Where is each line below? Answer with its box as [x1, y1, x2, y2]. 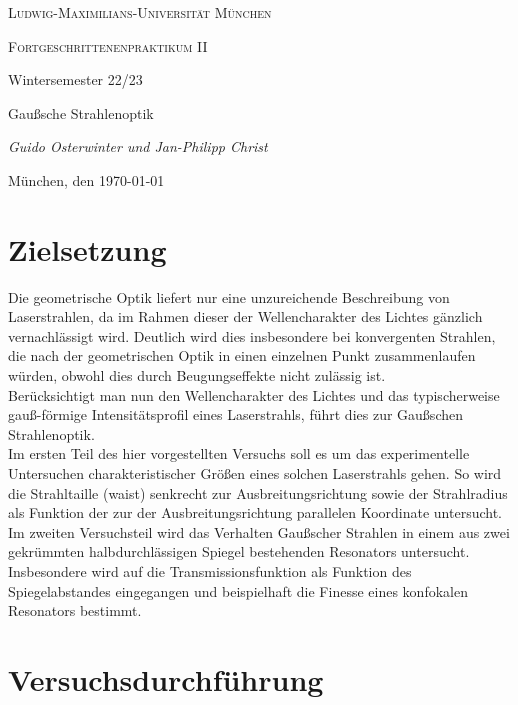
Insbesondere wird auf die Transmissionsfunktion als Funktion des [8, 561, 412, 581]
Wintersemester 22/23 [8, 69, 143, 90]
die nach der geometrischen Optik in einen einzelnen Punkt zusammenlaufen [8, 345, 476, 366]
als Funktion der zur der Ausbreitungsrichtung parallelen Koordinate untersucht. [8, 502, 503, 523]
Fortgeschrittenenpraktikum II [8, 35, 208, 56]
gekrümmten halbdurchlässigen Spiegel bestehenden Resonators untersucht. [8, 541, 470, 562]
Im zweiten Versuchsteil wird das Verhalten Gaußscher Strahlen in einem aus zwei [8, 521, 510, 542]
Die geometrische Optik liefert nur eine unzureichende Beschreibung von [8, 286, 450, 307]
